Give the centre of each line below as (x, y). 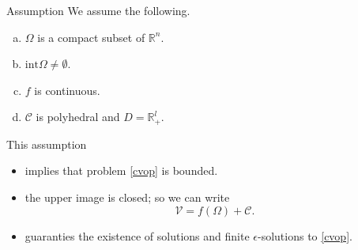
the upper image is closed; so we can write (127, 197)
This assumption (47, 144)
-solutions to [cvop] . (305, 235)
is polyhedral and (78, 117)
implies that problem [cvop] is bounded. (121, 170)
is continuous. (67, 90)
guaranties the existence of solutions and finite (137, 235)
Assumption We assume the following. (98, 10)
